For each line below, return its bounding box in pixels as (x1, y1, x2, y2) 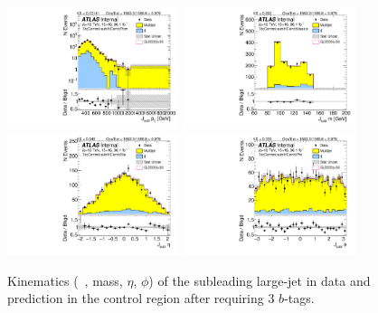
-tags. (284, 289, 315, 308)
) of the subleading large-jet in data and (148, 270, 371, 289)
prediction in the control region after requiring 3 (7, 289, 275, 308)
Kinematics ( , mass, (7, 270, 123, 289)
